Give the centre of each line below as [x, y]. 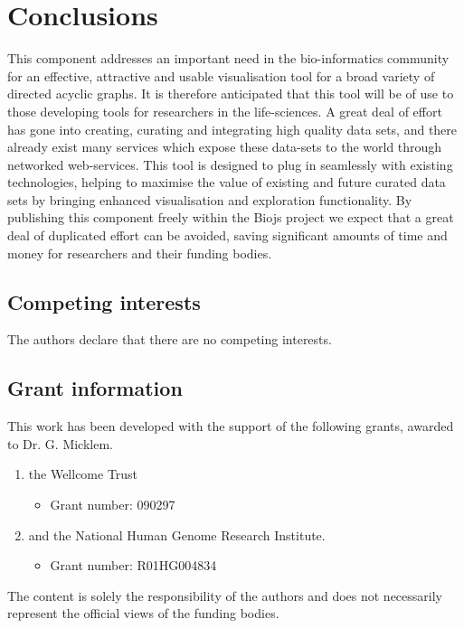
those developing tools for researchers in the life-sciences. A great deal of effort [225, 111]
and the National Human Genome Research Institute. [177, 534]
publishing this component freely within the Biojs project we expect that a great [231, 217]
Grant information [95, 388]
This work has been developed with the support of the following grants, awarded [231, 426]
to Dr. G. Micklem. [60, 443]
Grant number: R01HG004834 [133, 565]
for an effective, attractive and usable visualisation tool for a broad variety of [221, 75]
